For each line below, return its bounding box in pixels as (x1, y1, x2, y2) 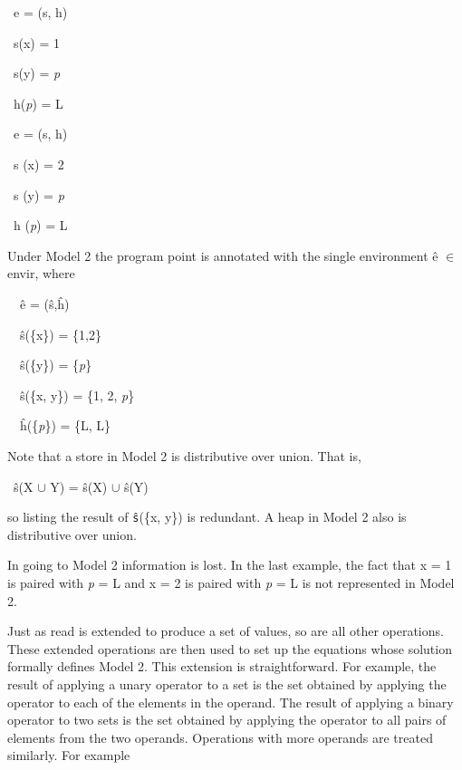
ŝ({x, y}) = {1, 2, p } (19, 385, 135, 404)
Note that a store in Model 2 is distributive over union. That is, (7, 446, 361, 465)
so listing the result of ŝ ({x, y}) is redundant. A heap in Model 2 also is (7, 507, 407, 526)
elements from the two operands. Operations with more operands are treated (7, 727, 433, 746)
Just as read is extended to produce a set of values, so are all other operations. (7, 621, 444, 640)
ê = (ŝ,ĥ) (19, 294, 70, 313)
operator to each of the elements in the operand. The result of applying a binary (7, 692, 454, 711)
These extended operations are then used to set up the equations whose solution (7, 639, 452, 658)
